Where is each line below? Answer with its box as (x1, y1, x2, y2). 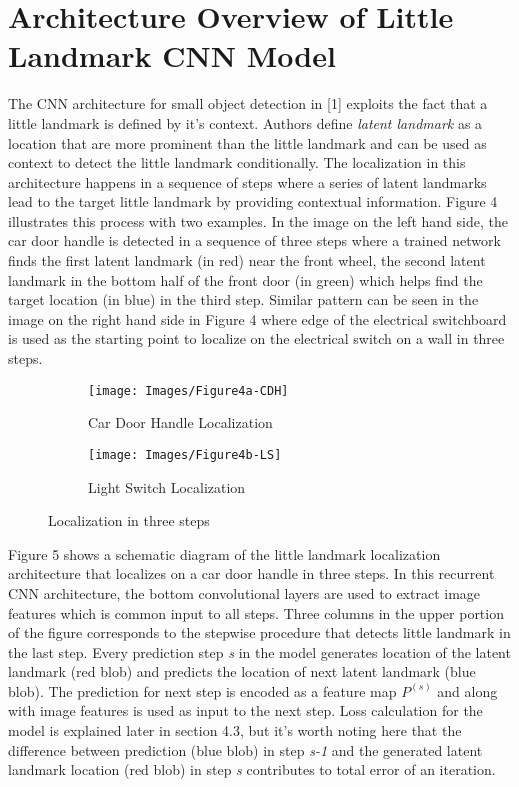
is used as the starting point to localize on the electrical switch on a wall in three (8, 328, 505, 349)
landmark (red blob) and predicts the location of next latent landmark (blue (8, 661, 476, 682)
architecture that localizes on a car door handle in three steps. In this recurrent (8, 563, 495, 584)
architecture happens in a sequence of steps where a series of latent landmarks (8, 171, 487, 192)
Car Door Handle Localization (88, 412, 273, 433)
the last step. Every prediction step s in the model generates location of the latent (8, 641, 511, 662)
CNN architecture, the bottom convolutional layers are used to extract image (8, 582, 481, 603)
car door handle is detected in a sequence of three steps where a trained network (8, 230, 501, 251)
